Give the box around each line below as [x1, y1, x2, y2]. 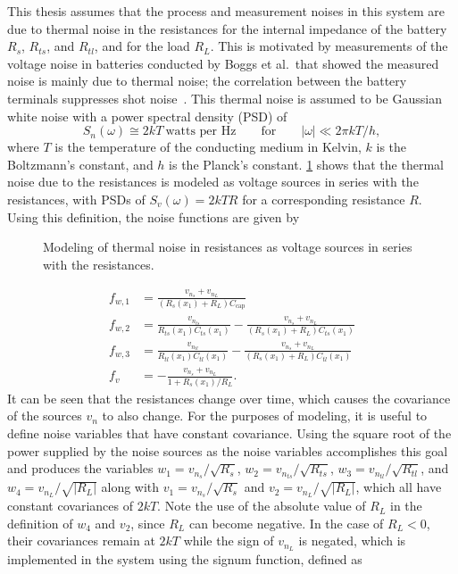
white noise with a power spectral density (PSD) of [7, 106, 287, 125]
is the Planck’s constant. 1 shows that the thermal [169, 154, 444, 173]
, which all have [355, 478, 442, 496]
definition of [7, 513, 73, 532]
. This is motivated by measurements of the [210, 37, 448, 55]
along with [101, 478, 160, 496]
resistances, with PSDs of [7, 189, 146, 208]
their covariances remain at [7, 531, 155, 550]
